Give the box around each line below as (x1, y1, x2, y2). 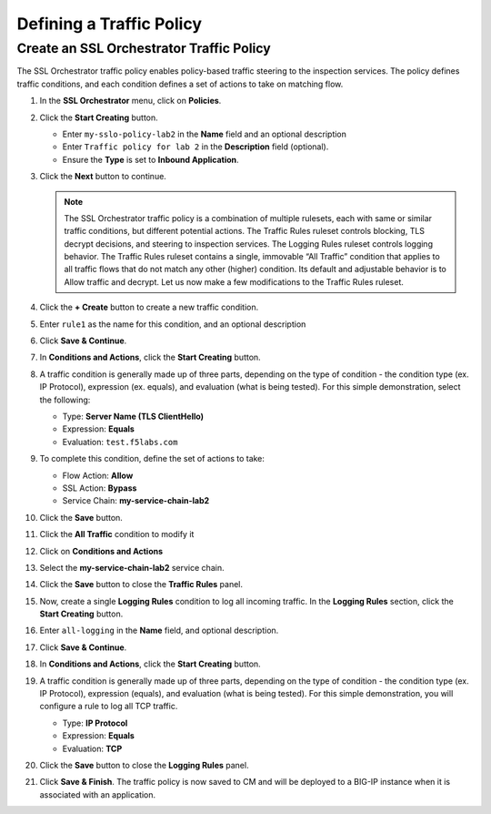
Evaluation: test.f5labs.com (62, 436, 178, 447)
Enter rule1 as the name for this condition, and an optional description (39, 319, 306, 330)
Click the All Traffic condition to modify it (39, 529, 195, 540)
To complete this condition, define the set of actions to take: (39, 453, 266, 464)
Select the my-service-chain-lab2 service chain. (39, 562, 225, 573)
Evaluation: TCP (62, 743, 123, 754)
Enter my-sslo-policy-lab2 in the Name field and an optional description (62, 128, 347, 139)
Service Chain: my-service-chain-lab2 (62, 495, 210, 506)
